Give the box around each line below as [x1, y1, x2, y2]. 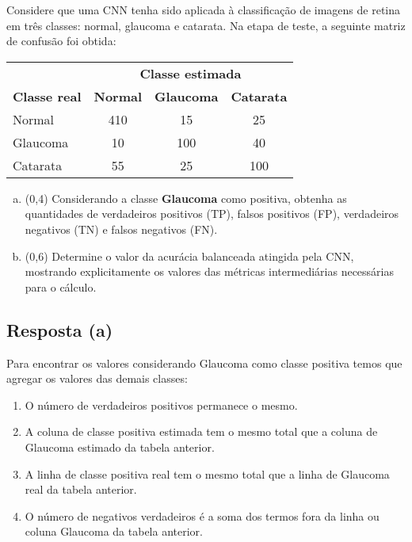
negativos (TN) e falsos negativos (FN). [25, 220, 218, 237]
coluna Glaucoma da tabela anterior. [25, 523, 203, 540]
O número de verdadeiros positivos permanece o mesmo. [25, 396, 298, 413]
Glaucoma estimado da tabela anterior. [25, 438, 215, 455]
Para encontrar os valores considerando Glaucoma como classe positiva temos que [6, 354, 402, 371]
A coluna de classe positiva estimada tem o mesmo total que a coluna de [25, 423, 378, 440]
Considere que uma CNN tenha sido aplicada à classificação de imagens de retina [6, 2, 401, 17]
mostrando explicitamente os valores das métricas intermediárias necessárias [25, 263, 394, 280]
